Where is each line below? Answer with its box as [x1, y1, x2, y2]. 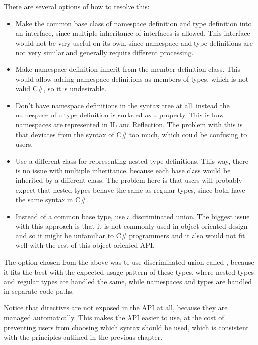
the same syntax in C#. [15, 194, 88, 205]
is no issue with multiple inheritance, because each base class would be [15, 165, 231, 175]
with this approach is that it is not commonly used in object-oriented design [15, 221, 248, 231]
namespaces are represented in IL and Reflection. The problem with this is [15, 119, 243, 129]
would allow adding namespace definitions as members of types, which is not [15, 73, 249, 84]
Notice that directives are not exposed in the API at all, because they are [4, 302, 228, 313]
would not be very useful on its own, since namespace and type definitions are [15, 37, 253, 48]
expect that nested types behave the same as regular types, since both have [15, 184, 245, 195]
